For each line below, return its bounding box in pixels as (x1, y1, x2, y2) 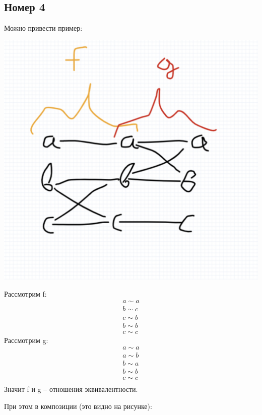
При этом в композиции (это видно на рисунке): (4, 400, 152, 411)
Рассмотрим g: (4, 334, 48, 345)
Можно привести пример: (4, 23, 83, 33)
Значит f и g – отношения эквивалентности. (4, 384, 138, 394)
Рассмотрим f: (4, 288, 47, 299)
